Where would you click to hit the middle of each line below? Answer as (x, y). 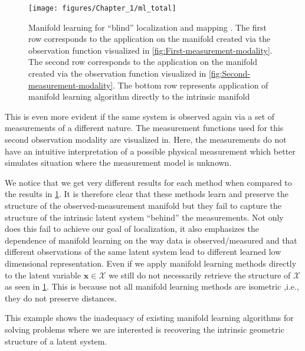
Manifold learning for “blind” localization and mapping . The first (147, 27)
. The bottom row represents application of (191, 85)
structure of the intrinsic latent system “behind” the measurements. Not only (144, 217)
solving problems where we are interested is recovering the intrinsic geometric (145, 329)
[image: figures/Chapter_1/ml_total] (102, 8)
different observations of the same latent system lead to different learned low (143, 252)
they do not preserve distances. (61, 298)
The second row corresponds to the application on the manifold (143, 62)
